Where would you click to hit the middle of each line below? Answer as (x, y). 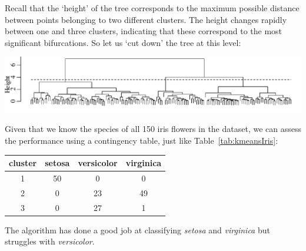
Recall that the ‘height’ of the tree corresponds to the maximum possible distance (152, 8)
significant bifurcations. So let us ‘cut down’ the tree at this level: (123, 42)
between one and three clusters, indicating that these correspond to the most (144, 31)
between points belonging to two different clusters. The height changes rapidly (146, 19)
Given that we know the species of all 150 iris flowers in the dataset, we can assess (153, 129)
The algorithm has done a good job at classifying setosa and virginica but (137, 229)
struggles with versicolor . (50, 241)
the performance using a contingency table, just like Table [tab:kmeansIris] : (142, 141)
